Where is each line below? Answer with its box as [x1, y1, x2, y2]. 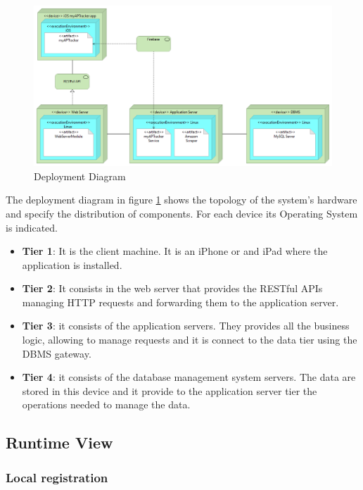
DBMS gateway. [22, 346, 91, 360]
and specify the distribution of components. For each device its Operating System [6, 206, 358, 220]
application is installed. [22, 257, 122, 272]
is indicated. [6, 220, 58, 234]
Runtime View [6, 432, 113, 453]
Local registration [6, 468, 108, 486]
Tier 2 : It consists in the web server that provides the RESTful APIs [22, 281, 323, 296]
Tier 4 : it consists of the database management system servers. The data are [22, 370, 356, 384]
